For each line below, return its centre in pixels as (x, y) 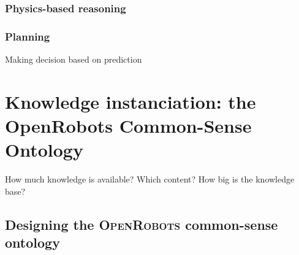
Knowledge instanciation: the (131, 101)
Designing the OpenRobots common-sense (142, 224)
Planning (28, 36)
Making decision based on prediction (74, 59)
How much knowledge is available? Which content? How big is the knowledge (150, 179)
